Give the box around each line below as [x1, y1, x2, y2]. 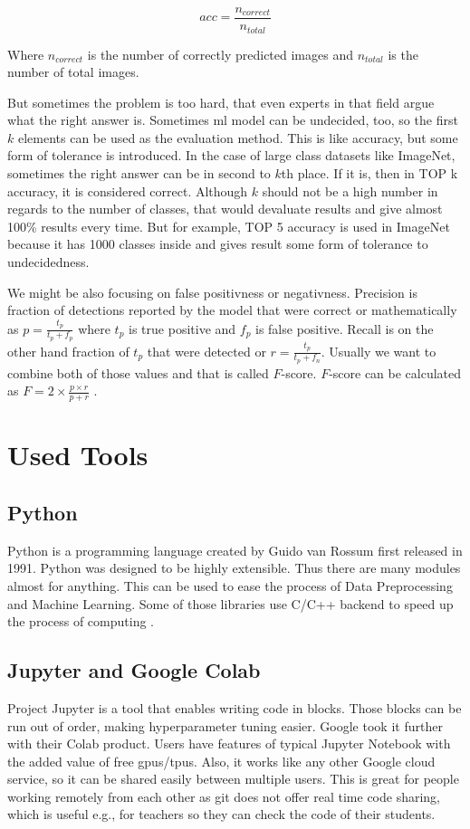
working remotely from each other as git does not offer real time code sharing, [7, 786, 441, 805]
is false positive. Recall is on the [255, 319, 434, 338]
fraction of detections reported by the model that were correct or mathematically [7, 300, 457, 319]
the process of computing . [7, 612, 154, 631]
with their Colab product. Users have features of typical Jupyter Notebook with [7, 734, 451, 753]
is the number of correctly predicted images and [87, 44, 353, 63]
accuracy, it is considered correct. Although [7, 181, 248, 200]
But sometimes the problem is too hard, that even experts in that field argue [7, 92, 435, 111]
